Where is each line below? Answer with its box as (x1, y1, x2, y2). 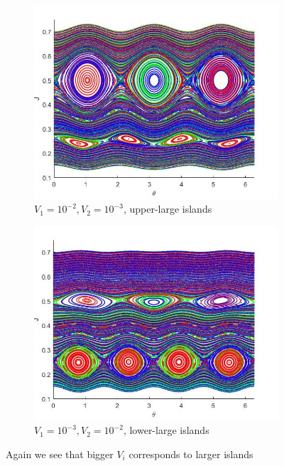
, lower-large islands (123, 423, 209, 438)
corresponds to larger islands (129, 446, 253, 461)
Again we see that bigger (6, 446, 114, 461)
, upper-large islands (123, 201, 212, 216)
